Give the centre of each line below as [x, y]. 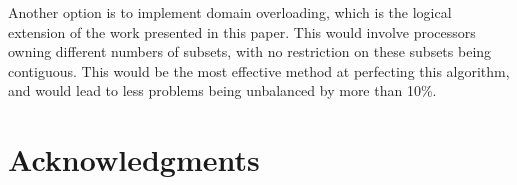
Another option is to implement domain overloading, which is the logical [230, 12]
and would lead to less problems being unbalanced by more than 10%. [222, 90]
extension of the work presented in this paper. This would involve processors [242, 31]
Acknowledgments [134, 159]
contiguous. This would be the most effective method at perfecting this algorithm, [259, 70]
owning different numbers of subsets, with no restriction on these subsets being [250, 51]
